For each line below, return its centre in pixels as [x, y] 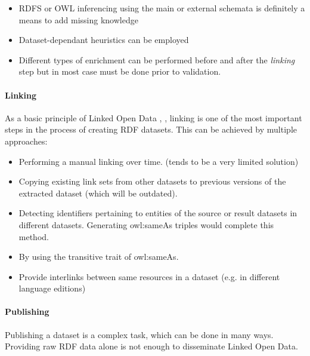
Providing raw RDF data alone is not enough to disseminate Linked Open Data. [151, 346]
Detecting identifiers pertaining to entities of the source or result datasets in [158, 213]
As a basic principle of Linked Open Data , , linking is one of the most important [154, 117]
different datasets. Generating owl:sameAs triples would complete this [146, 224]
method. [34, 236]
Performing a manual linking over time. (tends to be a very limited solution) [159, 161]
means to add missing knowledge [78, 19]
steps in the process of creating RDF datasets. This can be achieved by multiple [151, 129]
